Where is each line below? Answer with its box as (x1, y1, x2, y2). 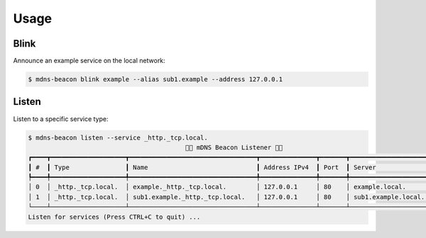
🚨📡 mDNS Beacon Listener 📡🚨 (185, 143, 283, 152)
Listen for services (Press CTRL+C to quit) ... (28, 212, 201, 221)
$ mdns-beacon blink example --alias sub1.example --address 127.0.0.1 (28, 75, 283, 84)
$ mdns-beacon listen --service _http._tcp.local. (28, 133, 209, 142)
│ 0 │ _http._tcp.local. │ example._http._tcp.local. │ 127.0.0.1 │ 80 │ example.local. (28, 183, 406, 191)
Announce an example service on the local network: (13, 57, 166, 65)
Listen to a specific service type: (13, 114, 109, 123)
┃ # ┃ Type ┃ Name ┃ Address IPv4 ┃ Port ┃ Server (28, 163, 376, 171)
